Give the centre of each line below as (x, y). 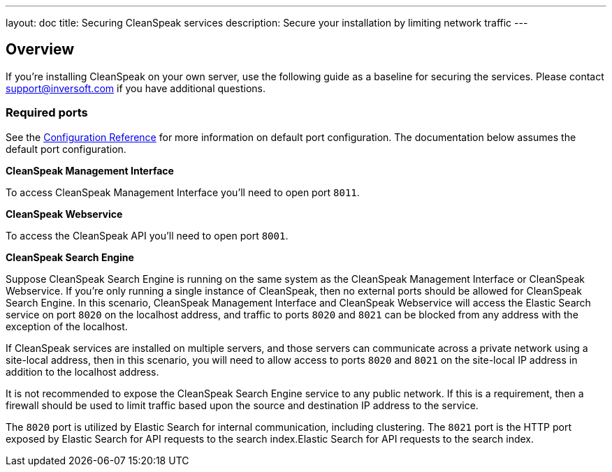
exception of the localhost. (67, 326)
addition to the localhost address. (82, 371)
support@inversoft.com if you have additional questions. (136, 88)
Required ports (47, 113)
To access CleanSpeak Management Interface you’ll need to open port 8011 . (183, 192)
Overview (40, 50)
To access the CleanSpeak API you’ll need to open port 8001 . (147, 235)
